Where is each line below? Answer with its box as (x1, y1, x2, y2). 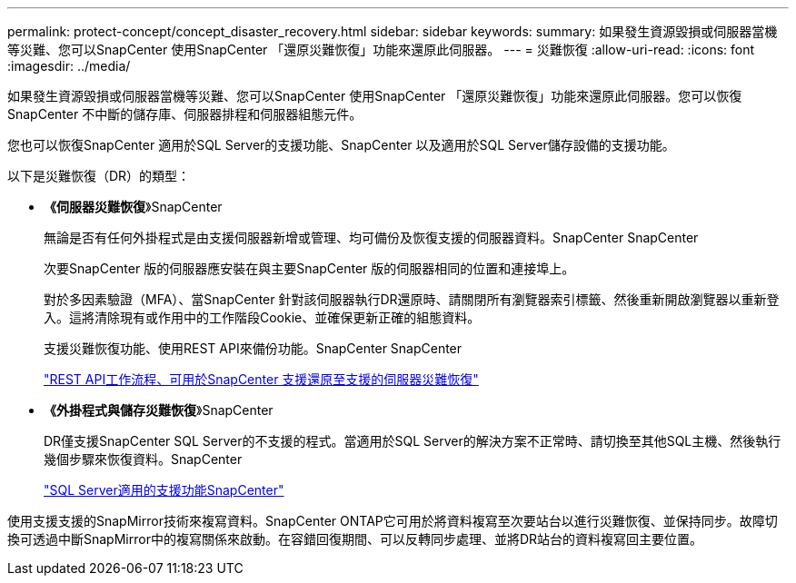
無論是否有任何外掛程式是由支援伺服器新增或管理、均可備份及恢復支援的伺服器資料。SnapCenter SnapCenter (44, 230, 699, 245)
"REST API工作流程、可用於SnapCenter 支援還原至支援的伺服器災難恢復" (44, 371, 479, 387)
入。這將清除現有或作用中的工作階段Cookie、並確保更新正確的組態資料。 (44, 310, 481, 325)
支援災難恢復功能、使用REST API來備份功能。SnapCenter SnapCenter (44, 341, 463, 356)
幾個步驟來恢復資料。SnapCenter (44, 451, 243, 467)
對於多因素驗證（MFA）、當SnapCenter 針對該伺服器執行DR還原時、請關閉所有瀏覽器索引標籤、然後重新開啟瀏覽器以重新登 (44, 291, 780, 307)
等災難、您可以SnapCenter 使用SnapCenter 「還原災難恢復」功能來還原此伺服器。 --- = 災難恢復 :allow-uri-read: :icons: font (7, 42, 755, 57)
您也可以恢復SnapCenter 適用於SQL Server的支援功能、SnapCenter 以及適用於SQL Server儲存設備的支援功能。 (7, 137, 675, 153)
